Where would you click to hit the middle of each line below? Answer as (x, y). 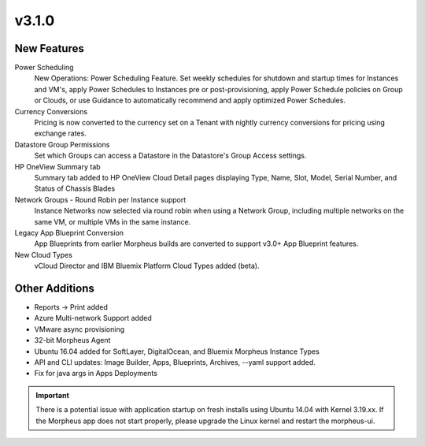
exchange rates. (60, 133)
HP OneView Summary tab (58, 166)
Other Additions (54, 288)
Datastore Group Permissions (62, 144)
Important (53, 395)
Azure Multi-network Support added (93, 318)
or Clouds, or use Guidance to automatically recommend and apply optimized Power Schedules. (190, 100)
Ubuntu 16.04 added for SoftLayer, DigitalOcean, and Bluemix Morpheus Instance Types (177, 351)
